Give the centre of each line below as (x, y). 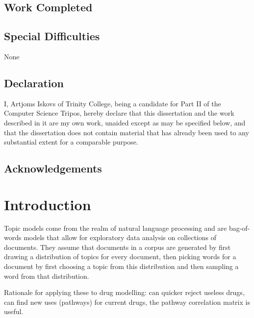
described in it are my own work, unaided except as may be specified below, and (125, 122)
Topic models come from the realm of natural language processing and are (115, 228)
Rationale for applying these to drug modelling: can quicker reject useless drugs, (124, 292)
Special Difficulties (52, 36)
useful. (14, 311)
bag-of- (239, 228)
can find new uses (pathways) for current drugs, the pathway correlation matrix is (127, 302)
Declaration (34, 83)
